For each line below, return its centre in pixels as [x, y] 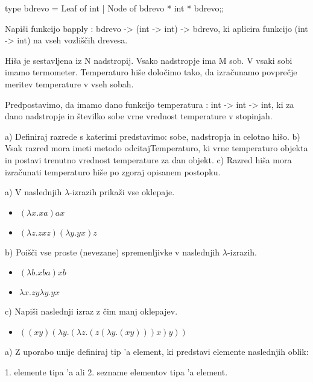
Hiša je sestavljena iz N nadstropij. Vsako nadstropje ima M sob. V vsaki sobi [149, 60]
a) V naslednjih [33, 192]
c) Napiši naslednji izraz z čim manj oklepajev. [91, 311]
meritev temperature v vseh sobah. [69, 83]
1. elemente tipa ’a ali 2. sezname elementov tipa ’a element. [116, 371]
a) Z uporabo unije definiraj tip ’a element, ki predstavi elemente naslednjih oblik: [157, 351]
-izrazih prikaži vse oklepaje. [122, 192]
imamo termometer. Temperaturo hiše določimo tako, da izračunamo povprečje [151, 72]
